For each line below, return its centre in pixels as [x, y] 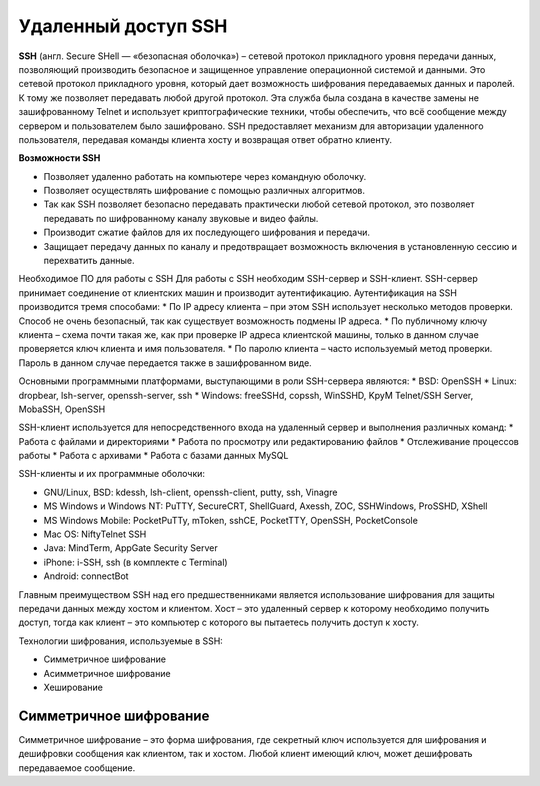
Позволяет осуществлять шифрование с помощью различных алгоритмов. [204, 191]
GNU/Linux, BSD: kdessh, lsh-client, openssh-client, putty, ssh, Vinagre [190, 492]
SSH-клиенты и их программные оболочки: [111, 474]
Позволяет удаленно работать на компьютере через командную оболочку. [205, 176]
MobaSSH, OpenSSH [62, 409]
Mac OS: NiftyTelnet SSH [95, 534]
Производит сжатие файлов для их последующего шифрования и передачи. [206, 232]
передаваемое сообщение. [77, 767]
